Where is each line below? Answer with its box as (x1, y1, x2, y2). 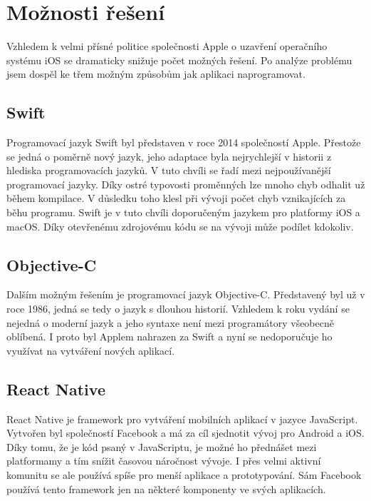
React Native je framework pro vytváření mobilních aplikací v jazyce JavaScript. (6, 411, 358, 426)
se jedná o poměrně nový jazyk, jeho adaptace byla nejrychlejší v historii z (6, 148, 332, 163)
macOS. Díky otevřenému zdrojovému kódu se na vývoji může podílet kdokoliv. (6, 218, 354, 233)
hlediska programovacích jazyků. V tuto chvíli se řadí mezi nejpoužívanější (6, 163, 331, 178)
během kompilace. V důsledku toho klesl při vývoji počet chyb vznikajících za (6, 191, 346, 206)
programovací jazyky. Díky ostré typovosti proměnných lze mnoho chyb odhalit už (6, 176, 365, 191)
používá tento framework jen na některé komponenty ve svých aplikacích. (6, 481, 326, 496)
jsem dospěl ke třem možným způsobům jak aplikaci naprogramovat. (6, 66, 305, 81)
